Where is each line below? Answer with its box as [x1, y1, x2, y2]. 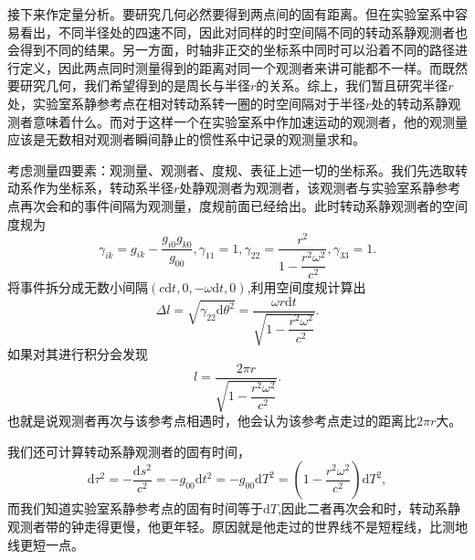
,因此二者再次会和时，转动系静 [277, 499, 460, 518]
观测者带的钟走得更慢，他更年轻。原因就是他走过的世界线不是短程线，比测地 [7, 517, 468, 536]
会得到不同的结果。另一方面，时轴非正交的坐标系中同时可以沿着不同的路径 [7, 40, 455, 59]
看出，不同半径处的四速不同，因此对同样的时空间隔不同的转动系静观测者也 [19, 22, 468, 41]
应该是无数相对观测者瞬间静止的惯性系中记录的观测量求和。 [7, 130, 365, 149]
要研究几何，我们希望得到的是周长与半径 [7, 76, 250, 95]
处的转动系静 [371, 93, 449, 112]
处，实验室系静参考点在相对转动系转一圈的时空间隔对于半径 [7, 93, 365, 112]
